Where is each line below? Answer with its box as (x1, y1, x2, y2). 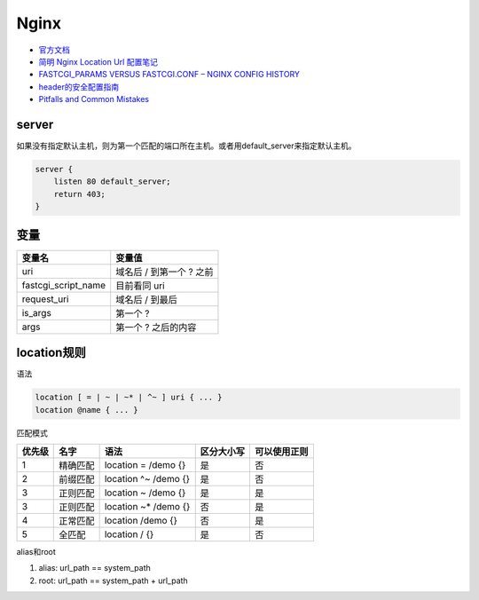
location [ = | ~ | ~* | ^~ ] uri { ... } (35, 392, 223, 403)
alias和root (16, 546, 57, 557)
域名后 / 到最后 (115, 293, 177, 305)
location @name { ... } (35, 405, 139, 414)
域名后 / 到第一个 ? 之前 (115, 265, 214, 278)
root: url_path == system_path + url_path (38, 575, 188, 586)
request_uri (21, 293, 69, 305)
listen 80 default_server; (53, 177, 172, 186)
